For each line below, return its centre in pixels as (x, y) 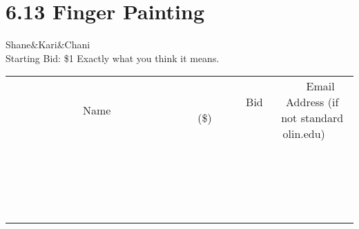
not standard (312, 118)
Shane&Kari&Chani (48, 44)
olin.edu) (304, 134)
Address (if (312, 102)
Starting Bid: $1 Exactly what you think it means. (113, 58)
